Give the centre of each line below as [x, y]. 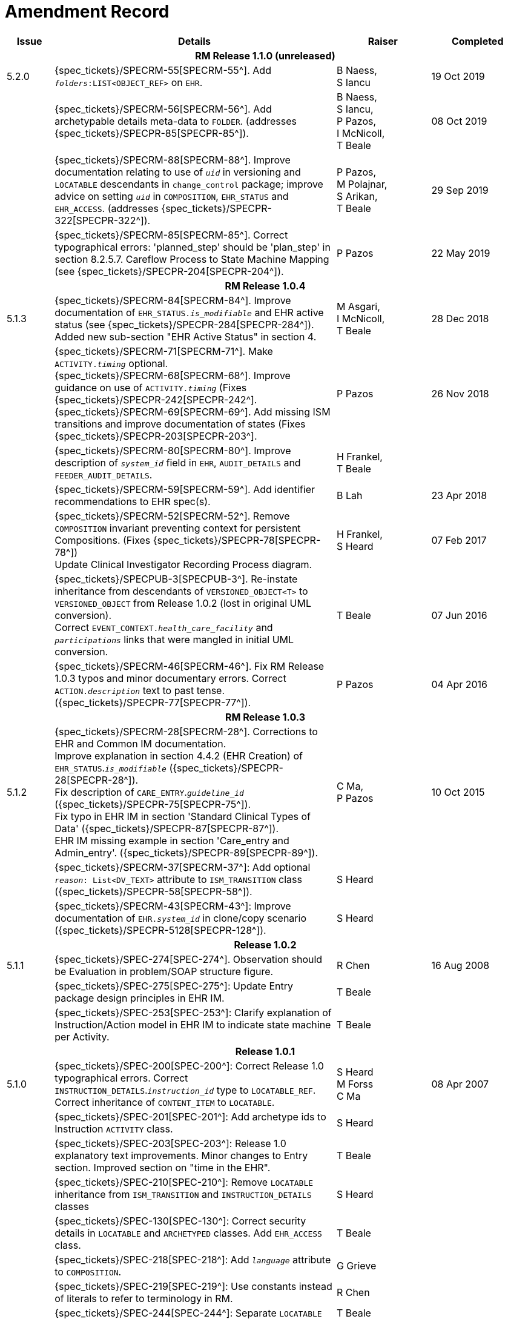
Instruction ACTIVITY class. [114, 1129]
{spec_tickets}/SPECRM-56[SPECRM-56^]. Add [163, 109]
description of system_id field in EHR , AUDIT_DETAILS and [178, 462]
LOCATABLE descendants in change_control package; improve [189, 184]
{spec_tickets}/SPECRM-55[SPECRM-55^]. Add [163, 70]
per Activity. [82, 1036]
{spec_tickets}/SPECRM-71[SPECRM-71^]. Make [164, 351]
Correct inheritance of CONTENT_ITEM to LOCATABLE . [165, 1102]
